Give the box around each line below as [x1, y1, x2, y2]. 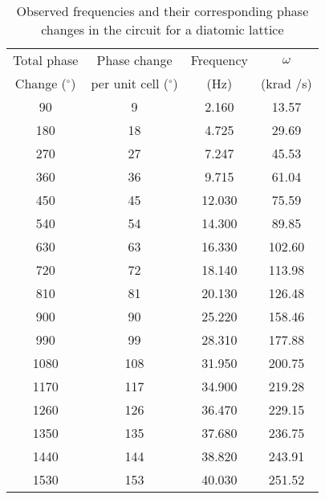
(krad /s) [261, 74, 312, 92]
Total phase [13, 51, 79, 69]
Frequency [190, 51, 249, 69]
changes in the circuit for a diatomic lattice [41, 20, 284, 39]
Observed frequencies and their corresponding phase [16, 2, 309, 20]
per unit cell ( [91, 74, 169, 92]
